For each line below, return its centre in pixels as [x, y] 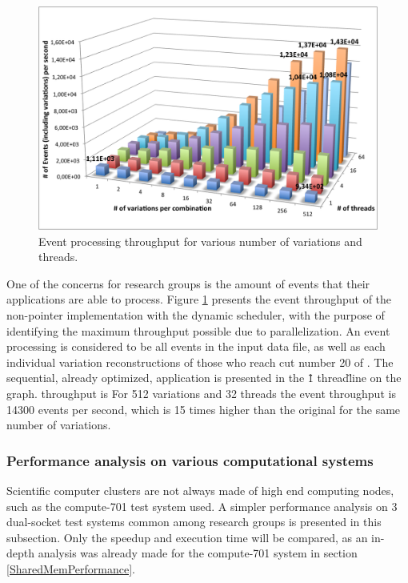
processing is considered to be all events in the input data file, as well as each [196, 346]
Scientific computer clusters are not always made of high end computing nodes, [200, 491]
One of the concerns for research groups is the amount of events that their [188, 283]
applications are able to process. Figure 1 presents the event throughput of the [199, 299]
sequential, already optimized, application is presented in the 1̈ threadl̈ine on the [204, 378]
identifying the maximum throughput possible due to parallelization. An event [198, 330]
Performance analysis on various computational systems [190, 460]
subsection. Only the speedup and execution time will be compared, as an [187, 537]
